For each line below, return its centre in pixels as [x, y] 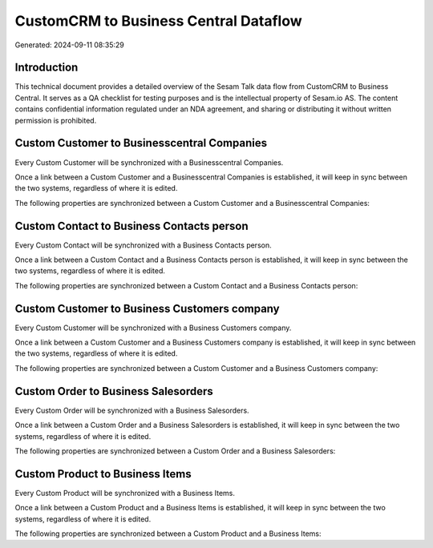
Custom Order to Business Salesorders [114, 391]
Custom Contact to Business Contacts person [132, 226]
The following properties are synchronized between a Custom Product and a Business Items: [168, 534]
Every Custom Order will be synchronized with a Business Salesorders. [132, 410]
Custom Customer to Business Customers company [147, 308]
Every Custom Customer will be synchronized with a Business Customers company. [153, 328]
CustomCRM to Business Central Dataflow [158, 21]
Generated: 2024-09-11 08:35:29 [69, 45]
